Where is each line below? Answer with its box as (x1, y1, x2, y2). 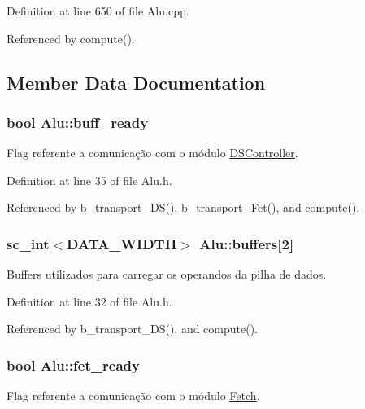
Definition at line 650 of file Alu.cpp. (7, 2, 189, 19)
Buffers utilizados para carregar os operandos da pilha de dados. (7, 266, 327, 283)
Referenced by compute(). (7, 29, 135, 46)
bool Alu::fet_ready (7, 354, 140, 375)
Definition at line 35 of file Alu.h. (7, 171, 172, 188)
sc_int (7, 233, 50, 253)
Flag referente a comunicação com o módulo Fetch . (7, 387, 260, 404)
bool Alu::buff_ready (7, 112, 149, 132)
